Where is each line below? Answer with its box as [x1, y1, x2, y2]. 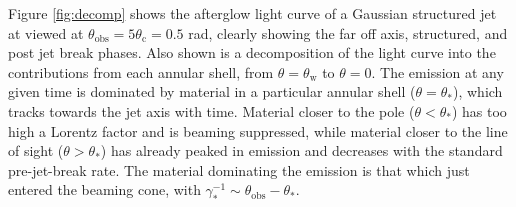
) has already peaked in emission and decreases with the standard [100, 140, 503, 161]
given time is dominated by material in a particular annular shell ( [8, 81, 416, 102]
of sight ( [8, 140, 64, 161]
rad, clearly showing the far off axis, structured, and [188, 22, 508, 43]
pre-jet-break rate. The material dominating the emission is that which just [8, 159, 470, 180]
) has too [451, 100, 507, 121]
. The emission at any [371, 61, 504, 82]
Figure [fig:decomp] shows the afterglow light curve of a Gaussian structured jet [8, 3, 497, 23]
